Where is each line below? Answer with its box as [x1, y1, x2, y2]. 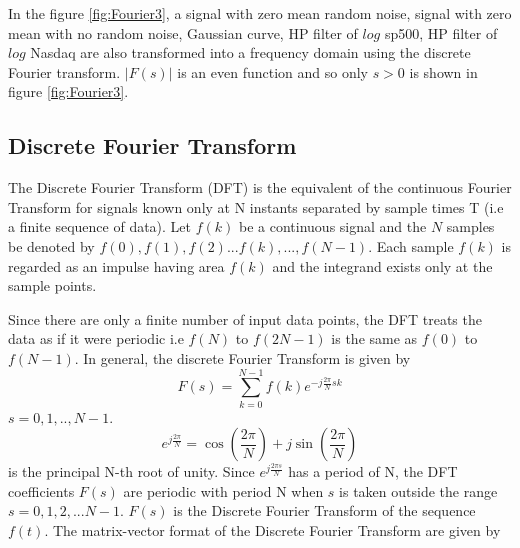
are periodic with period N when [123, 480, 324, 501]
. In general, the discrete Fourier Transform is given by [74, 347, 411, 368]
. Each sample [368, 235, 454, 256]
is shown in [409, 61, 478, 82]
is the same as [331, 328, 418, 349]
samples [446, 216, 495, 237]
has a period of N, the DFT [288, 461, 458, 482]
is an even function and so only [177, 61, 368, 82]
